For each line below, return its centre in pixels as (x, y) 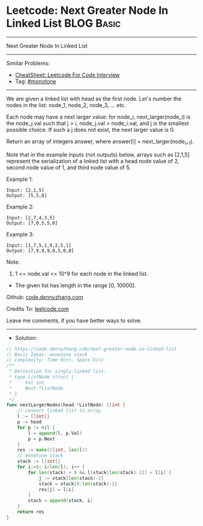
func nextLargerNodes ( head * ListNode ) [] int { (66, 405)
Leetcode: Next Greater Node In (87, 11)
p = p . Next (42, 439)
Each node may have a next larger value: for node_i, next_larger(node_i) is (98, 117)
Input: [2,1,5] (25, 190)
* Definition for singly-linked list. (58, 372)
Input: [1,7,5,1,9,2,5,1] (39, 245)
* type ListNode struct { (41, 377)
